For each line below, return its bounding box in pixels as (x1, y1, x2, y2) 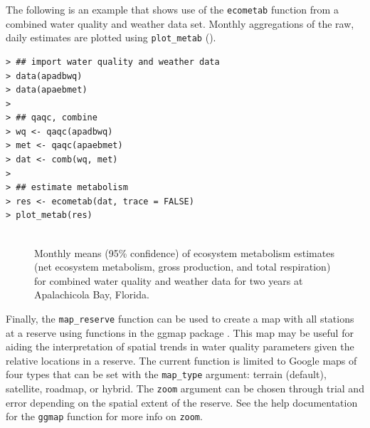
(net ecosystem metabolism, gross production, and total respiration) (34, 259, 331, 274)
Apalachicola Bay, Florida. (34, 287, 149, 302)
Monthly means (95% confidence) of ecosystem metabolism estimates (34, 245, 334, 260)
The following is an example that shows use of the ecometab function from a (6, 2, 339, 16)
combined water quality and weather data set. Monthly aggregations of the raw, (6, 16, 354, 31)
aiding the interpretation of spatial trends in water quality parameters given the (6, 339, 354, 354)
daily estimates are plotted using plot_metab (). (6, 30, 216, 45)
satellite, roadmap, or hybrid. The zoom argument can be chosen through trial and (6, 381, 364, 396)
